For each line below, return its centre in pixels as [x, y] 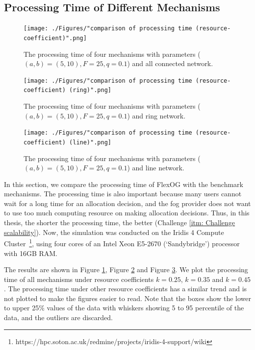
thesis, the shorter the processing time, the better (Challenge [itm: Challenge [120, 222]
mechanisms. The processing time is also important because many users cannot [123, 194]
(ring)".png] [90, 90]
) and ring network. [156, 115]
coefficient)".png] [55, 38]
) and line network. [156, 168]
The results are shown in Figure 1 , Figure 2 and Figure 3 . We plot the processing [126, 269]
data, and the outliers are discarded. [58, 317]
